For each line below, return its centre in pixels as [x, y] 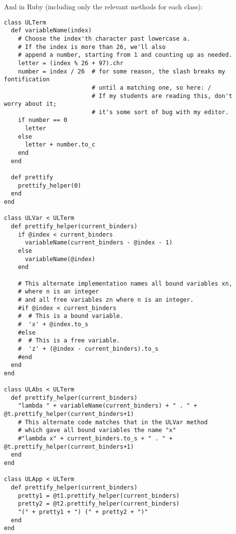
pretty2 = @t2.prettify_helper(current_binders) [99, 504]
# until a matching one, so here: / [151, 87]
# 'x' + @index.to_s [53, 324]
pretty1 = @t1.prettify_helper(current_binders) [99, 496]
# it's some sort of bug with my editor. [160, 112]
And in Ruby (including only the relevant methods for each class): [103, 6]
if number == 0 [42, 120]
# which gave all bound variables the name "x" [97, 430]
